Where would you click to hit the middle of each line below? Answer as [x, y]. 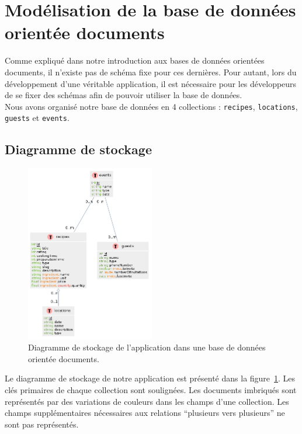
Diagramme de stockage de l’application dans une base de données [147, 347]
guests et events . [37, 118]
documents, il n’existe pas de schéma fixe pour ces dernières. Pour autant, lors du [151, 72]
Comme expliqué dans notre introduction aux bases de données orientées [135, 60]
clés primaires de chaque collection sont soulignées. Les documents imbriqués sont [151, 390]
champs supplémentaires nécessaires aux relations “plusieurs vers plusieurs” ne [145, 413]
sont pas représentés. [42, 424]
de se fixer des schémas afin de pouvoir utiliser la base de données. [124, 95]
